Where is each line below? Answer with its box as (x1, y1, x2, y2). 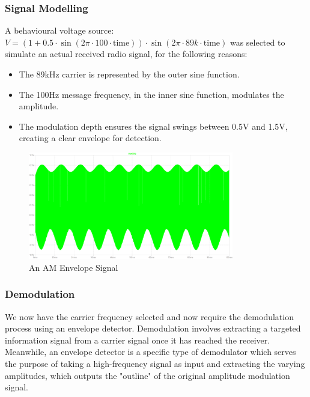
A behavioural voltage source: (5, 24, 114, 37)
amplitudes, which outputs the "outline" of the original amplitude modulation (5, 369, 290, 381)
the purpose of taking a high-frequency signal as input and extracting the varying (5, 357, 305, 369)
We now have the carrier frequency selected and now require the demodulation (5, 310, 294, 323)
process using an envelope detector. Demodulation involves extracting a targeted (5, 322, 301, 335)
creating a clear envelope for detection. (19, 132, 162, 144)
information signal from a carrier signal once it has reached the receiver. (5, 333, 270, 346)
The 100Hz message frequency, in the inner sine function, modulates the (19, 88, 284, 100)
